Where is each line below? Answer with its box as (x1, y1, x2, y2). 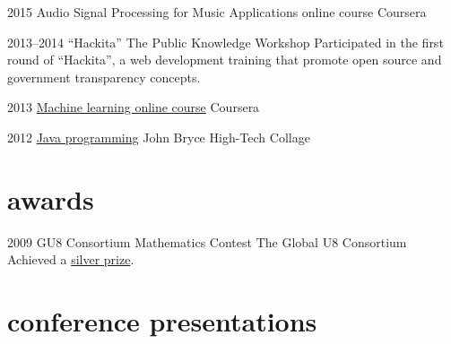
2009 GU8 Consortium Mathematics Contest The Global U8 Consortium (7, 232, 407, 251)
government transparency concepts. (7, 67, 201, 86)
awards (7, 180, 94, 217)
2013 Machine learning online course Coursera (7, 98, 260, 116)
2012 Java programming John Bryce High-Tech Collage (7, 127, 310, 146)
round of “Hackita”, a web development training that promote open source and (7, 50, 442, 69)
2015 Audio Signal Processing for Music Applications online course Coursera (7, 3, 427, 21)
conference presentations (7, 303, 317, 340)
